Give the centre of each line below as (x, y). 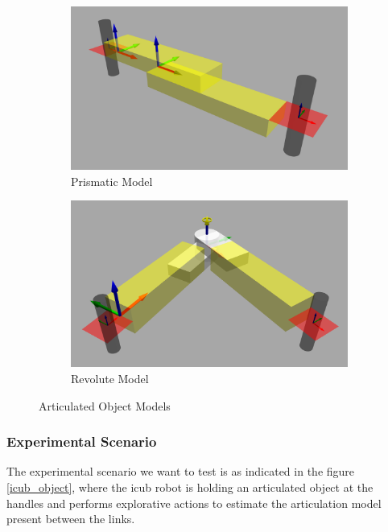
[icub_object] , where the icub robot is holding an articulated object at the (190, 487)
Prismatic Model (112, 181)
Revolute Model (110, 378)
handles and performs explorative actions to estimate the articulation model (194, 503)
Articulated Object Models (105, 405)
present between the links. (71, 519)
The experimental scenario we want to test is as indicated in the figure (181, 471)
